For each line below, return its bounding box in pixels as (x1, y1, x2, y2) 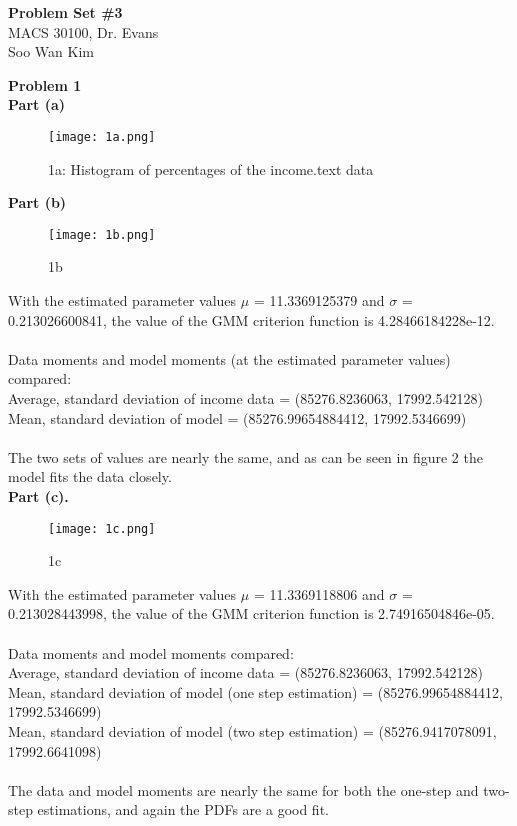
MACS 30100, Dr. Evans (8, 21, 159, 42)
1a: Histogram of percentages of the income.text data (48, 158, 374, 179)
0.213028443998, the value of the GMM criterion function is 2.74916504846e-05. (8, 603, 495, 624)
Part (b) (8, 192, 67, 213)
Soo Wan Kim (8, 41, 94, 62)
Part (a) (8, 94, 65, 115)
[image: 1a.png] (48, 129, 156, 144)
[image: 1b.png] (48, 227, 156, 242)
